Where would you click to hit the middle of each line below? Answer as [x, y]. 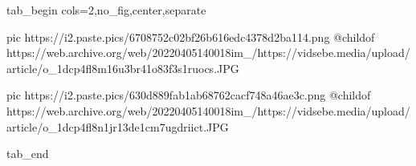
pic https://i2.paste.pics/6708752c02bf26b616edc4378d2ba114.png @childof [191, 36]
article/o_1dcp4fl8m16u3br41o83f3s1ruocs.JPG [123, 68]
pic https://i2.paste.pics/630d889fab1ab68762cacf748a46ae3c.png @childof [189, 95]
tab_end [28, 154]
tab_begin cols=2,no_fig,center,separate [106, 10]
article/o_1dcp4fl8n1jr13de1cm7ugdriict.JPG [118, 126]
